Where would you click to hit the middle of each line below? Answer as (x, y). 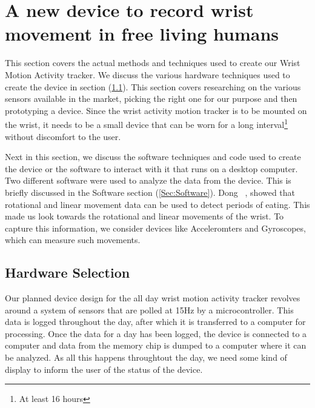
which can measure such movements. (73, 240)
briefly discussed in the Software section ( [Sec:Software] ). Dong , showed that (150, 192)
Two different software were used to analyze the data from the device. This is (148, 180)
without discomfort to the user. (63, 136)
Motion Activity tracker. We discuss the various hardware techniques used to (148, 74)
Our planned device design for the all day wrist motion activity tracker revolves (153, 298)
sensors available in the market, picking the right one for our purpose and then (151, 99)
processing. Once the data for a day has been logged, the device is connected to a (156, 333)
